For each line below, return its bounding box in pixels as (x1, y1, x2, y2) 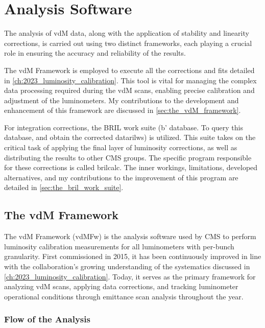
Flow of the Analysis (4, 313, 90, 325)
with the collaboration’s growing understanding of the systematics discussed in (4, 261, 250, 272)
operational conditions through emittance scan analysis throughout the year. (4, 291, 244, 301)
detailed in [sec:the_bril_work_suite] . (4, 182, 124, 193)
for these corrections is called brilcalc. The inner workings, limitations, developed (4, 162, 258, 173)
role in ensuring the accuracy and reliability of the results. (4, 48, 186, 58)
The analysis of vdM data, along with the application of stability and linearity (4, 28, 249, 38)
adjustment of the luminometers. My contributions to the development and (4, 95, 239, 105)
